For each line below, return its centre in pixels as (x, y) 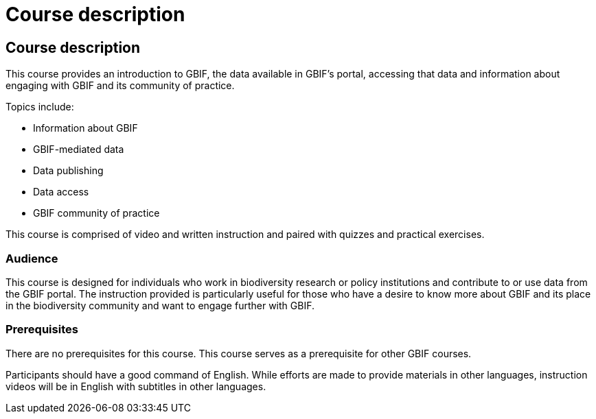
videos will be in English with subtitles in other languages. (136, 386)
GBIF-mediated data (79, 149)
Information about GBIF (85, 128)
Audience (32, 258)
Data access (61, 192)
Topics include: (40, 107)
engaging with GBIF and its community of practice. (120, 86)
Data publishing (68, 171)
